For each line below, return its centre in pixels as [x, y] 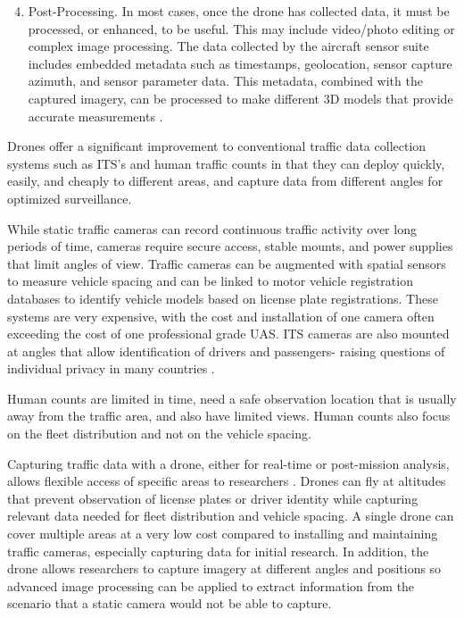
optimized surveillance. [70, 198]
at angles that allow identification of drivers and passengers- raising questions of [226, 351]
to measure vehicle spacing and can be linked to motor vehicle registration [210, 281]
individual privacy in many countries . [111, 368]
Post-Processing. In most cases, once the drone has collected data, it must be [239, 11]
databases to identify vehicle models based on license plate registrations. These [223, 298]
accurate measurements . [95, 116]
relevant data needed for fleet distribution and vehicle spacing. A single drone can [231, 516]
